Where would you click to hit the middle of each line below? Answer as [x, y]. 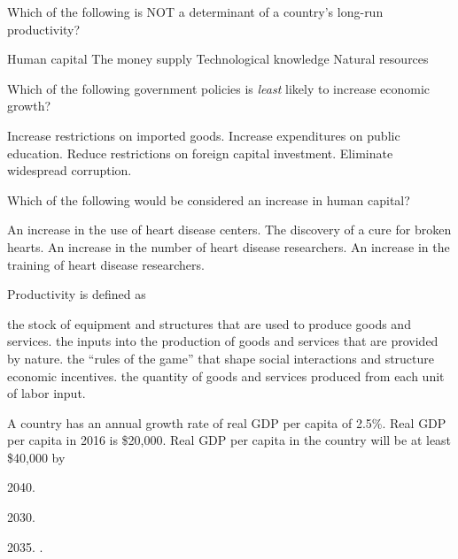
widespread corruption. [70, 170]
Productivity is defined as [77, 294]
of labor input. [47, 393]
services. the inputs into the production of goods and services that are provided [223, 341]
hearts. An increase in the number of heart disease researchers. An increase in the [229, 246]
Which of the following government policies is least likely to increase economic [219, 88]
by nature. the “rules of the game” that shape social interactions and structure [221, 358]
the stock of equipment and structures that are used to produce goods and [209, 323]
